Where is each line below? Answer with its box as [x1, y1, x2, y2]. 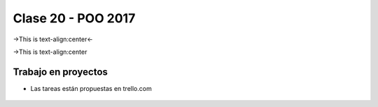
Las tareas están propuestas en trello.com [30, 84, 152, 92]
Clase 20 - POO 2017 [13, 10, 136, 26]
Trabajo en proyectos [13, 66, 108, 78]
